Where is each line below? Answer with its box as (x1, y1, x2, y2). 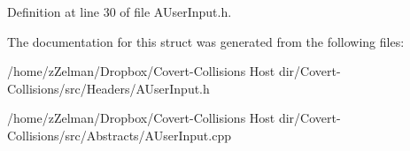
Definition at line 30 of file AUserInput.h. (7, 3, 232, 20)
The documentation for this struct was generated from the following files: (7, 32, 405, 50)
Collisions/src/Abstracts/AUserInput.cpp (7, 125, 231, 144)
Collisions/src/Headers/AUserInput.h (7, 79, 210, 97)
